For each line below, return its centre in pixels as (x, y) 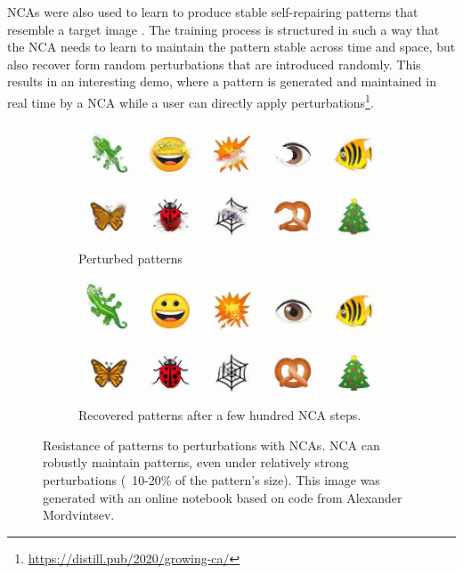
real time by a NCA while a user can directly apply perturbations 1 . (191, 101)
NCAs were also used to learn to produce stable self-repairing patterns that (213, 12)
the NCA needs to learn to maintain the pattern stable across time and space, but (231, 47)
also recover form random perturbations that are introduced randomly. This (214, 64)
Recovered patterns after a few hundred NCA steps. (220, 415)
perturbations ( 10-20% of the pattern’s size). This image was (211, 479)
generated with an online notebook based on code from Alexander (223, 497)
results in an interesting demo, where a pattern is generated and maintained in (222, 81)
